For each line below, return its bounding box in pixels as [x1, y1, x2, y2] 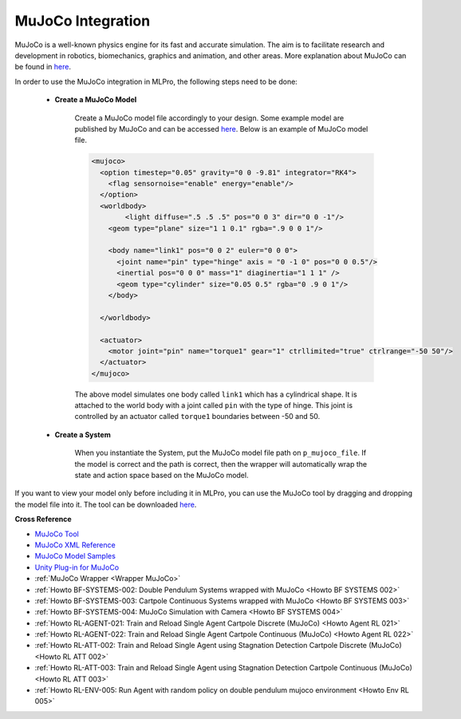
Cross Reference [14, 515, 72, 524]
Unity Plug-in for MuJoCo [34, 563, 120, 572]
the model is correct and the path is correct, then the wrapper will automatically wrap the [74, 459, 368, 468]
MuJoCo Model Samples [34, 551, 116, 561]
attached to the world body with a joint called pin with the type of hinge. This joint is [74, 401, 353, 410]
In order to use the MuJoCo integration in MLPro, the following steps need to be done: [14, 77, 298, 86]
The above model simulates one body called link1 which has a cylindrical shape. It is [74, 389, 358, 399]
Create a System [54, 429, 111, 439]
